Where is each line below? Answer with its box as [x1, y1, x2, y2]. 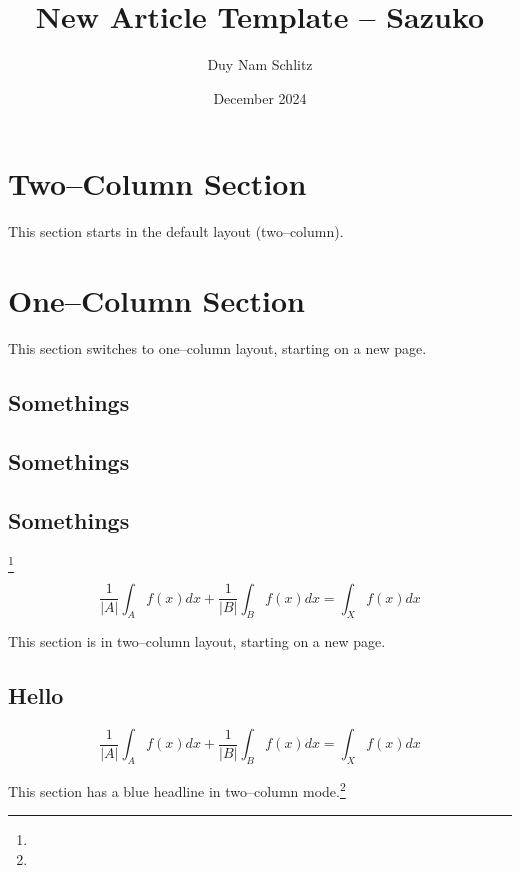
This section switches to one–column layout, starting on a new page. [8, 337, 427, 358]
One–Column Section [8, 280, 305, 321]
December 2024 [213, 87, 307, 108]
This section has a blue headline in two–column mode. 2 [8, 778, 346, 801]
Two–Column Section [8, 163, 307, 204]
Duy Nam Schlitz [207, 54, 313, 75]
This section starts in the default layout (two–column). [8, 221, 344, 242]
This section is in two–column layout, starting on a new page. [8, 631, 386, 652]
